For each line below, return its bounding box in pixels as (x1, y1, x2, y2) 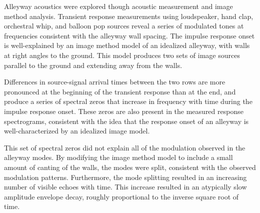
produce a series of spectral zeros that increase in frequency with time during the (4, 96, 252, 106)
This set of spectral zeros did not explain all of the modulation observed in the (4, 142, 245, 152)
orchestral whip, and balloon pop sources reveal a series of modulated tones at (4, 20, 244, 31)
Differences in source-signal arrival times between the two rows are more (4, 76, 225, 87)
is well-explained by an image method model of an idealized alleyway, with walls (4, 40, 250, 50)
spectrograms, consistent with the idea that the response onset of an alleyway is (4, 115, 249, 126)
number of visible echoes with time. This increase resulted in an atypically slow (4, 181, 247, 192)
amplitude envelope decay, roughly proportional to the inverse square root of (4, 191, 239, 201)
